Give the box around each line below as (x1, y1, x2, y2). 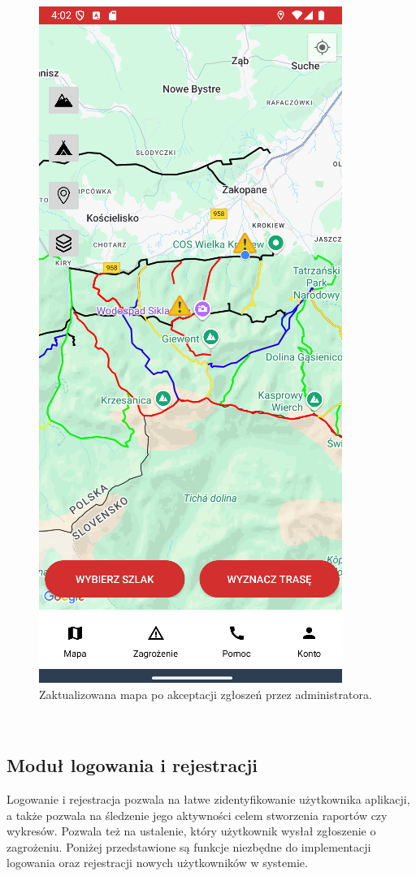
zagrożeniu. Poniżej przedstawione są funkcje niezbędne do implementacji (6, 838, 371, 855)
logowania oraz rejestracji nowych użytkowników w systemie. (6, 854, 308, 871)
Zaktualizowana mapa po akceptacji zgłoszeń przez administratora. (39, 685, 372, 702)
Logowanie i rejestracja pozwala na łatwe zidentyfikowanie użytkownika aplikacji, (6, 790, 410, 807)
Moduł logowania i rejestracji (6, 753, 258, 778)
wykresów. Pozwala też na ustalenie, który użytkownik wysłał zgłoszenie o (6, 822, 376, 839)
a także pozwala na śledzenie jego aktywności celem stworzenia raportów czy (6, 806, 388, 823)
